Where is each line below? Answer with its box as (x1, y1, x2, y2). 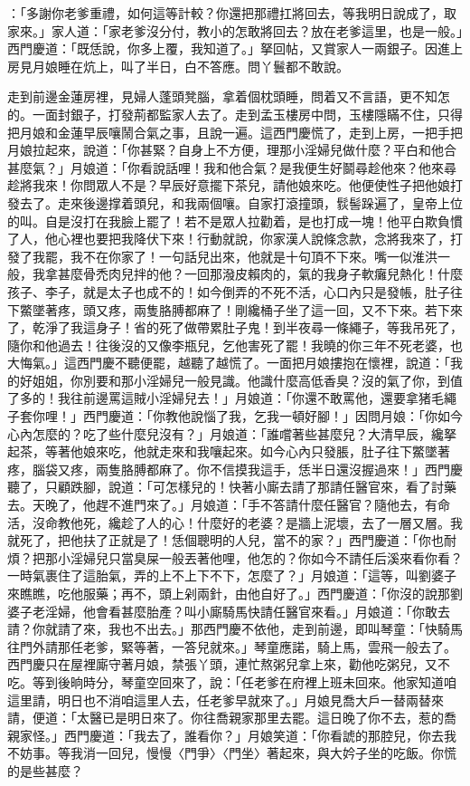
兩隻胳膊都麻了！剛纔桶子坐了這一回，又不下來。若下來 (133, 300, 463, 319)
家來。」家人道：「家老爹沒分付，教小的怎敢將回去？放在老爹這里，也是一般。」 (7, 21, 463, 40)
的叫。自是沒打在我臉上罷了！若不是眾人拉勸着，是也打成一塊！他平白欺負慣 (7, 211, 463, 230)
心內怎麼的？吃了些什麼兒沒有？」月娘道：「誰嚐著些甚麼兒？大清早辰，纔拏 (7, 424, 456, 443)
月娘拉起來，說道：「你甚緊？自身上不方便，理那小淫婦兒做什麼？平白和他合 (7, 140, 456, 159)
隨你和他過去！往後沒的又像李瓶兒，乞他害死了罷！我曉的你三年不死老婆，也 (7, 335, 463, 354)
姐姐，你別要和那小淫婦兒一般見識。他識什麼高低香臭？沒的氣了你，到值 (32, 370, 463, 389)
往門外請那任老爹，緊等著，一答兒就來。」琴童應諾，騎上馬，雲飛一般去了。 (7, 637, 456, 656)
